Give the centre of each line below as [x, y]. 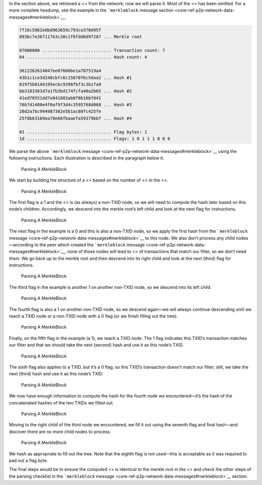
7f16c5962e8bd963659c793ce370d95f [60, 30]
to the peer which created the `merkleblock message [90, 245]
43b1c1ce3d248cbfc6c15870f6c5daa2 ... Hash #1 [75, 77]
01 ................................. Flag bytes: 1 [83, 132]
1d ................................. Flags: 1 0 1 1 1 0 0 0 [95, 139]
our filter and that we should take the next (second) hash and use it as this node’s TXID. [96, 345]
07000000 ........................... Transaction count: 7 [92, 50]
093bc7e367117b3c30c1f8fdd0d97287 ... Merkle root [81, 37]
